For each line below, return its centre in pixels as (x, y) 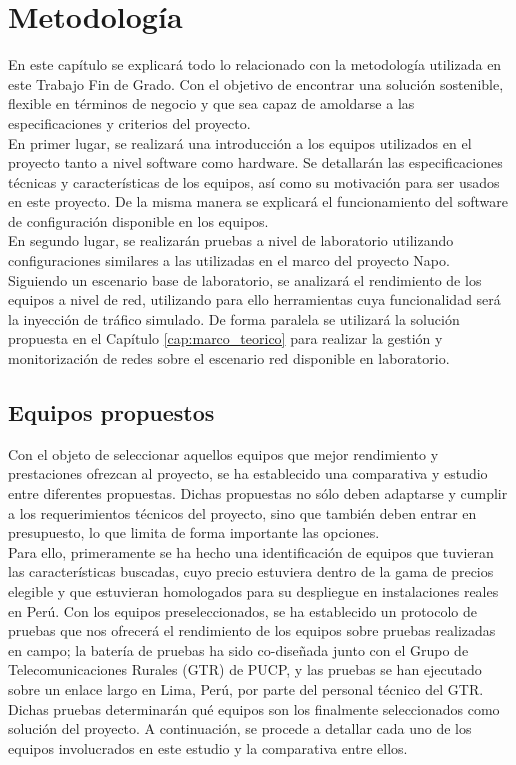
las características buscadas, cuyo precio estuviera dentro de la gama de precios (251, 571)
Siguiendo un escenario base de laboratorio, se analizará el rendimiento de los (245, 279)
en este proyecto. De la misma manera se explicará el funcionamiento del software (258, 201)
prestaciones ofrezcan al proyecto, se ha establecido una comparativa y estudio (248, 473)
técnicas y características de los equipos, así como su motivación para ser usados (254, 181)
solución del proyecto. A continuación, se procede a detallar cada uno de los (240, 728)
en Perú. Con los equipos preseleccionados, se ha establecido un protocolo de (242, 610)
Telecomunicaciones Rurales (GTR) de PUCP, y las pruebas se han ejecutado (245, 669)
